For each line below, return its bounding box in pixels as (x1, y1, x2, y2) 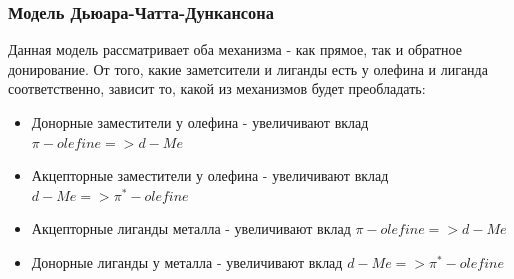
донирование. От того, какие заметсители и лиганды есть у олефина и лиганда (8, 58, 488, 79)
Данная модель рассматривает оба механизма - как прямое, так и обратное (8, 39, 462, 60)
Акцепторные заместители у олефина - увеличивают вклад (31, 165, 389, 186)
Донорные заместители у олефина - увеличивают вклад (31, 112, 369, 132)
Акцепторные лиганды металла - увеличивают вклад (31, 218, 351, 239)
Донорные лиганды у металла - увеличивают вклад (31, 251, 343, 272)
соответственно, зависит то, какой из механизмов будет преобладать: (8, 78, 426, 99)
